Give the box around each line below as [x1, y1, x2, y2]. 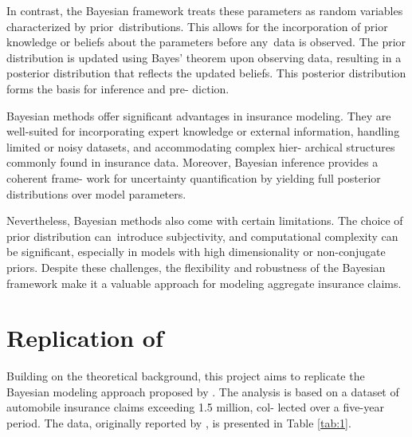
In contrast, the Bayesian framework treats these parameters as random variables [6, 2, 403, 18]
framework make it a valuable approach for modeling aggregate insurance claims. [6, 274, 402, 291]
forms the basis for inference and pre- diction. [6, 80, 230, 96]
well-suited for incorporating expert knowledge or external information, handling [6, 123, 400, 140]
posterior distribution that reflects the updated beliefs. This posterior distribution [6, 65, 406, 81]
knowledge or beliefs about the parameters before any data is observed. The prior [6, 33, 406, 50]
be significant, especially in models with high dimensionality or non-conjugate [6, 243, 386, 260]
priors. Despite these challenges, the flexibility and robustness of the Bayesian [6, 258, 386, 275]
